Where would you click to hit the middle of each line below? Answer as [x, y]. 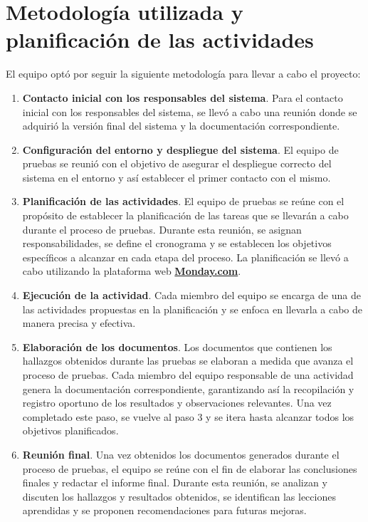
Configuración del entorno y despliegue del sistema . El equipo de [180, 149]
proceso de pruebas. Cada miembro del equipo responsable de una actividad [188, 375]
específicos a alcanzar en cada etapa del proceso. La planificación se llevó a [185, 257]
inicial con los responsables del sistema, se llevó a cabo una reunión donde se [190, 111]
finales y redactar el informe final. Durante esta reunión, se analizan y [175, 482]
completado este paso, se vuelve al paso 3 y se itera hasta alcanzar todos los [188, 416]
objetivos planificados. [70, 430]
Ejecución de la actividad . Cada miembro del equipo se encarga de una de [191, 295]
